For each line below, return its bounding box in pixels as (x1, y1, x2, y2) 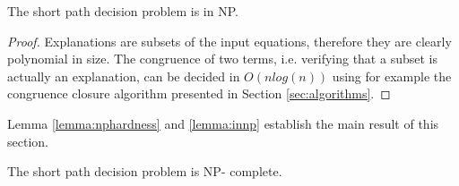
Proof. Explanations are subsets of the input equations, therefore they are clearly (7, 31, 452, 50)
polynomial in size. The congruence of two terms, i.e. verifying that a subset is (7, 49, 437, 68)
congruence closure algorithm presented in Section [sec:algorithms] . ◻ (7, 84, 391, 103)
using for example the (332, 66, 452, 85)
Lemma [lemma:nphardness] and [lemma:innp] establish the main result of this (7, 114, 439, 132)
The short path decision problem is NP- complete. (7, 162, 282, 181)
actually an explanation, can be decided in (7, 66, 240, 85)
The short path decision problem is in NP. (7, 2, 238, 20)
